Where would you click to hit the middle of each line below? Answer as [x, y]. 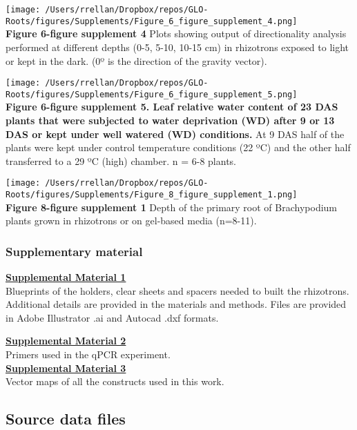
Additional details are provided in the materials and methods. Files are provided [176, 304]
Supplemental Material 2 [66, 341]
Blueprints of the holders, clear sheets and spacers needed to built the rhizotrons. [177, 290]
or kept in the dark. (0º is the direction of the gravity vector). [136, 60]
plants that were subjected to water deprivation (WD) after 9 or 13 [170, 120]
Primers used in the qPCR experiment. [88, 354]
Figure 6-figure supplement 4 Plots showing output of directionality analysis [176, 33]
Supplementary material [74, 251]
